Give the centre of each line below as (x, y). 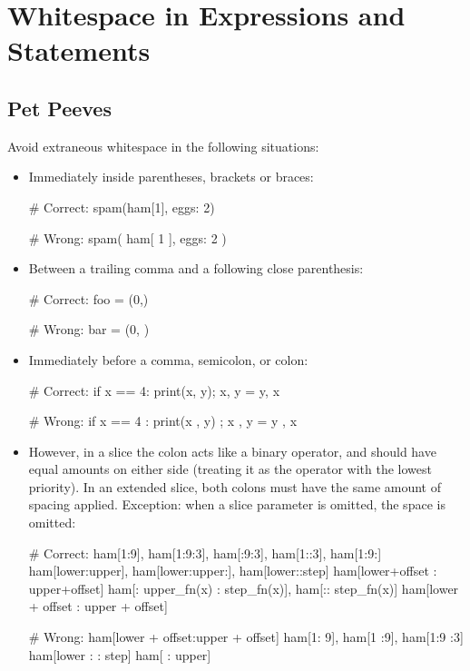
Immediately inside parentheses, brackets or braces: (171, 177)
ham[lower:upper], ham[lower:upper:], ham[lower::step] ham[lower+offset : (233, 571)
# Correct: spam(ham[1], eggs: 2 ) (122, 207)
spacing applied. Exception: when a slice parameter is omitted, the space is (237, 504)
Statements (79, 50)
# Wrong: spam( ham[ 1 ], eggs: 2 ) (127, 237)
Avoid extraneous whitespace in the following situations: (163, 146)
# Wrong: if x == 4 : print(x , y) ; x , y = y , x (163, 421)
